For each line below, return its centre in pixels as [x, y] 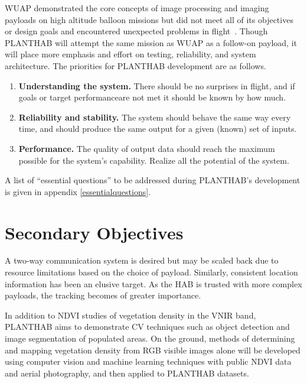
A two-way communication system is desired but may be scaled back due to [142, 260]
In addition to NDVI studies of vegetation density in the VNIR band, [130, 315]
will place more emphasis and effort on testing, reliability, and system [130, 54]
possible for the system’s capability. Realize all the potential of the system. [154, 160]
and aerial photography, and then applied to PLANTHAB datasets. [127, 373]
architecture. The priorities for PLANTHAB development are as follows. [135, 65]
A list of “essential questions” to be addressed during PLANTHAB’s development [153, 180]
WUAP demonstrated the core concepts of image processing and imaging [137, 8]
